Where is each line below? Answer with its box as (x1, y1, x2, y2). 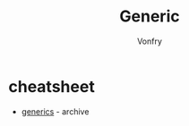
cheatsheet (8, 76, 95, 97)
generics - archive (21, 105, 90, 117)
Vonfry (136, 36, 163, 46)
